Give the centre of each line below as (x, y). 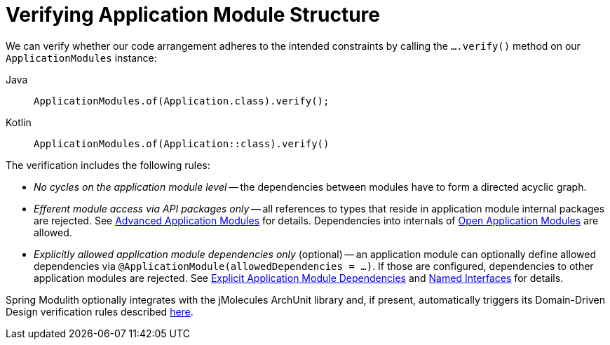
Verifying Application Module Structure (193, 15)
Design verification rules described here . (100, 311)
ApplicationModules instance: (81, 57)
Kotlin (19, 122)
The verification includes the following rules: (108, 165)
